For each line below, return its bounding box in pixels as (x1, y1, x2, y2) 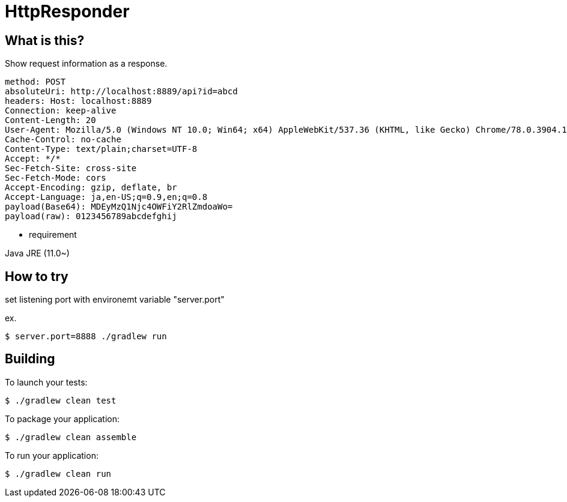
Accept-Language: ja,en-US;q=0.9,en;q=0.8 (5, 192, 208, 202)
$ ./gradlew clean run (5, 468, 112, 479)
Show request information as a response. (5, 58, 168, 69)
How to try (5, 268, 68, 284)
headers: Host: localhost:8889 (5, 96, 152, 106)
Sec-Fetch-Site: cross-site (5, 163, 137, 174)
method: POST (5, 77, 66, 87)
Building (5, 351, 55, 367)
